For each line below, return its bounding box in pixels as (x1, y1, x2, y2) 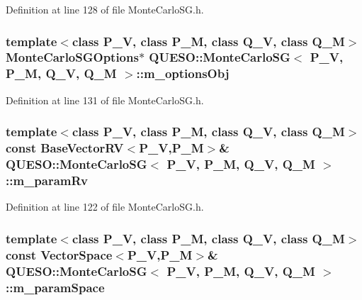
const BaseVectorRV (6, 139, 124, 157)
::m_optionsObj (136, 65, 230, 82)
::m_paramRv (6, 171, 89, 189)
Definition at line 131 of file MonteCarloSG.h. (6, 92, 204, 107)
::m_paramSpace (6, 278, 105, 296)
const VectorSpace (6, 245, 113, 263)
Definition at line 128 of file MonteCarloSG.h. (6, 2, 204, 16)
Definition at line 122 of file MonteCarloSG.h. (6, 199, 204, 214)
